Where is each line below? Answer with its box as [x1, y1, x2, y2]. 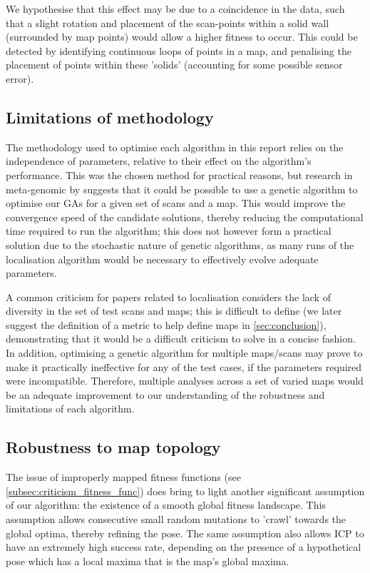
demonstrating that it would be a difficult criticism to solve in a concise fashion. [6, 331, 356, 346]
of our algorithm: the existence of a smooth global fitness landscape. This [6, 497, 326, 512]
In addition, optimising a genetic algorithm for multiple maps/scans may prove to [6, 345, 363, 360]
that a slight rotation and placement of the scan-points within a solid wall [6, 15, 329, 30]
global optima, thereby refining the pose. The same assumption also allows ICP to [6, 525, 364, 540]
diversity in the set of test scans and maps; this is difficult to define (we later [6, 303, 342, 318]
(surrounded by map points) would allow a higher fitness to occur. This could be [6, 29, 358, 44]
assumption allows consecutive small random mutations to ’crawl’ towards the [6, 512, 346, 527]
